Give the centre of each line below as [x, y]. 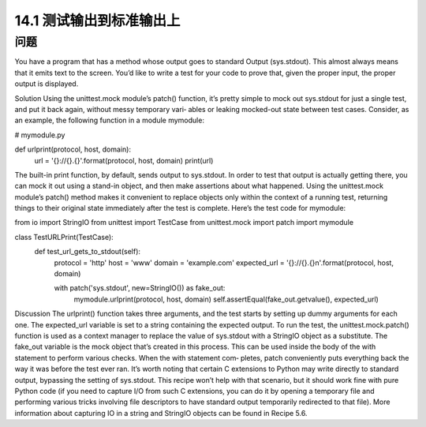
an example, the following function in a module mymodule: [110, 120]
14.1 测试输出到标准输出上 [97, 21]
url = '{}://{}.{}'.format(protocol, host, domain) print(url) [124, 160]
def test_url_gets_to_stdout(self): [88, 252]
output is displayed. [47, 84]
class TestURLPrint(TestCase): [64, 237]
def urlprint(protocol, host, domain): [73, 149]
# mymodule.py [40, 135]
